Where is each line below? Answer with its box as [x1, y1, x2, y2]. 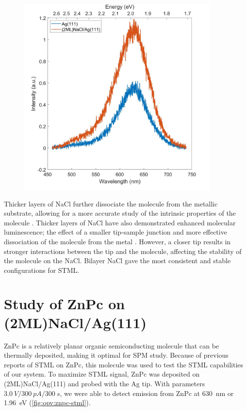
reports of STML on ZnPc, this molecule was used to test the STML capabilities [4, 359, 244, 369]
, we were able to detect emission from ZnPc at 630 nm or [60, 388, 234, 398]
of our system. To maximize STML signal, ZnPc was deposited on [4, 369, 200, 379]
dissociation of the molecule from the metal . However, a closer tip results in [4, 236, 231, 246]
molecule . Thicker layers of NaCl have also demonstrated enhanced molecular [4, 217, 236, 227]
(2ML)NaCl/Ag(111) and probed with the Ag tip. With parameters [4, 379, 205, 389]
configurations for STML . [4, 265, 80, 275]
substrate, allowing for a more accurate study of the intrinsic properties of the [4, 208, 236, 218]
